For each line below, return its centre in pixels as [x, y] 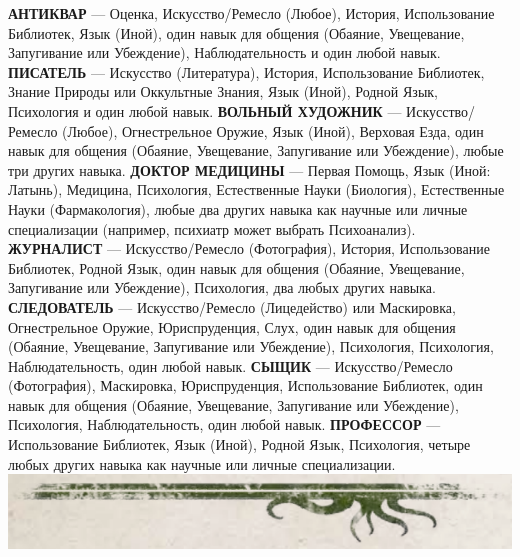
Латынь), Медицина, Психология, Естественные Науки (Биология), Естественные [256, 189]
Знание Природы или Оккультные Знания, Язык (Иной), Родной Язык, [223, 91]
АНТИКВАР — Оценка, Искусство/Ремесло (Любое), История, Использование [251, 13]
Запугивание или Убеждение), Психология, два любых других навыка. [222, 287]
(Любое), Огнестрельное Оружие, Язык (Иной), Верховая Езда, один [273, 130]
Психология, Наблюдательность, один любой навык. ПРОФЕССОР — [224, 424]
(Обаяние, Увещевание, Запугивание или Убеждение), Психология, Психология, [251, 346]
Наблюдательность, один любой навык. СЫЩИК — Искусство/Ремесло [230, 365]
